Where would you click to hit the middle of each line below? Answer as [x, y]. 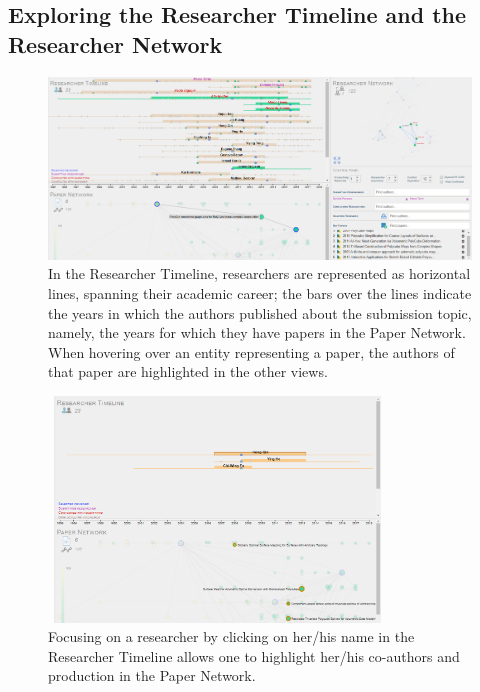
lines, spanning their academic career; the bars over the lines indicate [260, 292]
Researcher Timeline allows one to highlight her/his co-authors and [254, 655]
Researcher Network [115, 43]
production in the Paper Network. [152, 675]
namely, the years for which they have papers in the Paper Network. [257, 332]
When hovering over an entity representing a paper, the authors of [251, 351]
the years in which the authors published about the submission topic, [260, 312]
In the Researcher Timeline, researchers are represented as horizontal [259, 273]
